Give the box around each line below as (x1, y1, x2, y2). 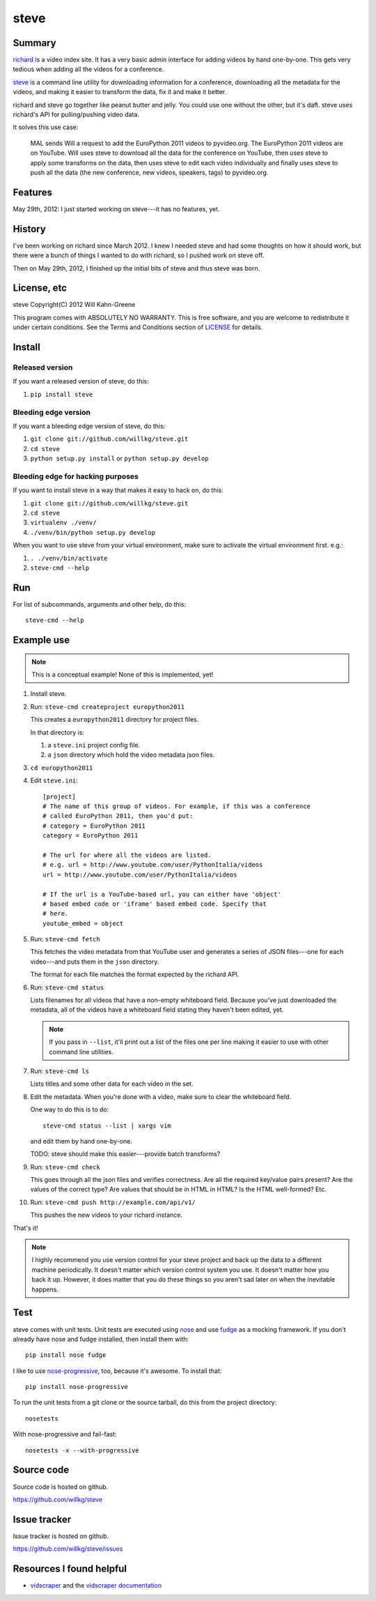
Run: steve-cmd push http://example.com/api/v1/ (30, 1198, 196, 1206)
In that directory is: (30, 728, 85, 736)
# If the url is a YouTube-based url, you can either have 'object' (42, 890, 281, 898)
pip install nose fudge (25, 1351, 107, 1359)
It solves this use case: (13, 123, 79, 132)
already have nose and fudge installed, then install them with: (13, 1335, 189, 1343)
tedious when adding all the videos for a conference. (13, 65, 164, 73)
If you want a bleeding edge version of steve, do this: (13, 422, 166, 430)
